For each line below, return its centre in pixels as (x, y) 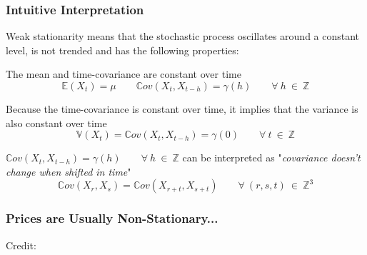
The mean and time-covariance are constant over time (124, 74)
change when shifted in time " (69, 171)
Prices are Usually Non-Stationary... (112, 218)
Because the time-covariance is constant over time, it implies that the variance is (182, 109)
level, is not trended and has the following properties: (122, 50)
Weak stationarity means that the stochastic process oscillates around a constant (183, 36)
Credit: (21, 245)
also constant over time (56, 122)
